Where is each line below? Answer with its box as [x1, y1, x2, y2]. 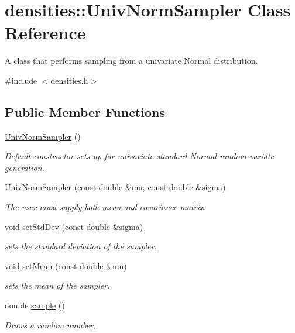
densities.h [50, 74, 88, 86]
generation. [5, 161, 44, 173]
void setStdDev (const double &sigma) [5, 220, 143, 232]
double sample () [5, 299, 65, 311]
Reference [5, 20, 86, 44]
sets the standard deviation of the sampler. [5, 240, 157, 252]
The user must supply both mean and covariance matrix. [5, 201, 206, 213]
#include [5, 74, 37, 86]
